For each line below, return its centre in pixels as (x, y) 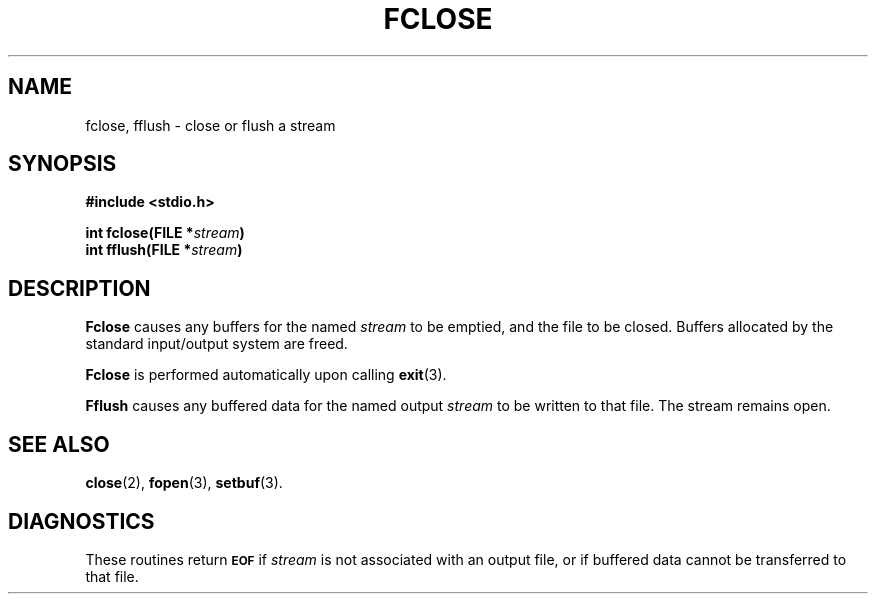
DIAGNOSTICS (81, 521)
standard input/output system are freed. (216, 344)
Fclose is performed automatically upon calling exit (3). (266, 375)
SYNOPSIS (62, 164)
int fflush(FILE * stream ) (164, 250)
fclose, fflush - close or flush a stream (210, 125)
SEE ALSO (59, 444)
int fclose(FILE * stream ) (165, 233)
